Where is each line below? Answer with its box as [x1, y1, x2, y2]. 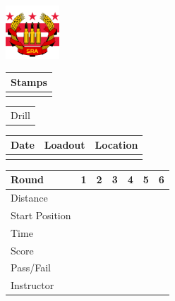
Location [95, 137, 138, 152]
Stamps [11, 74, 47, 89]
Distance [11, 190, 48, 205]
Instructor [11, 278, 54, 293]
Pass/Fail [11, 260, 51, 275]
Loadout [44, 137, 85, 152]
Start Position [11, 207, 71, 222]
